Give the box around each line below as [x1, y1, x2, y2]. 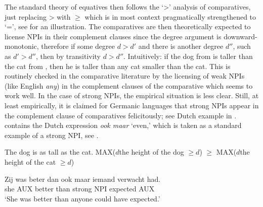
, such [233, 41, 251, 51]
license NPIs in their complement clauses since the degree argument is [5, 31, 222, 41]
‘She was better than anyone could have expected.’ [5, 193, 160, 203]
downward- [224, 31, 257, 41]
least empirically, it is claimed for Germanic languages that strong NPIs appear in [5, 100, 259, 110]
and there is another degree [138, 41, 224, 51]
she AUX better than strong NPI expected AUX [5, 183, 155, 194]
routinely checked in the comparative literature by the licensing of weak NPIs [5, 71, 245, 81]
